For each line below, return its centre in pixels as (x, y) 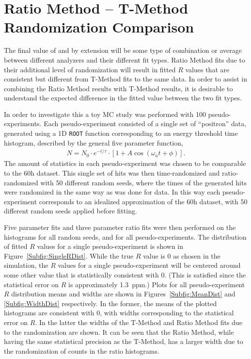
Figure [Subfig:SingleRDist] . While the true (69, 255)
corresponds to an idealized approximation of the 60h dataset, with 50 (143, 201)
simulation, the (26, 265)
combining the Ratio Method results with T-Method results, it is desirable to (118, 88)
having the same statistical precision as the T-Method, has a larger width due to (124, 341)
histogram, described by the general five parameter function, (94, 142)
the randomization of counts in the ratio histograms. (82, 351)
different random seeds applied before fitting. (71, 211)
